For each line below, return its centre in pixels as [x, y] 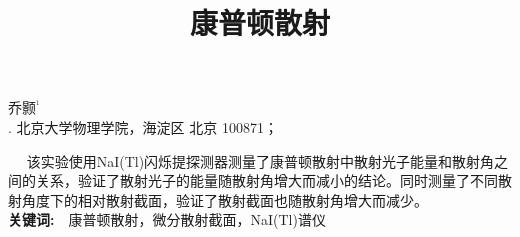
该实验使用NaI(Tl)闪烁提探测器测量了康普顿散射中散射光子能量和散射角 [260, 160]
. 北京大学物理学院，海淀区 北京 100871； [143, 126]
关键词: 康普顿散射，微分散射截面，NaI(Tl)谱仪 [167, 219]
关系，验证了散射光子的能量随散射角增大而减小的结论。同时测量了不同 [266, 180]
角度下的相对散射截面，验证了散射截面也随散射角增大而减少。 [224, 199]
